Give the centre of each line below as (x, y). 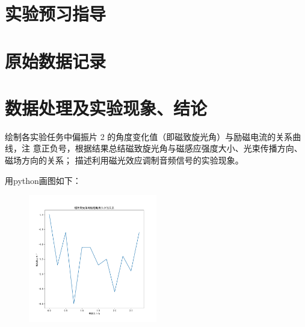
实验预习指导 (56, 14)
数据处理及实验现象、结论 (106, 107)
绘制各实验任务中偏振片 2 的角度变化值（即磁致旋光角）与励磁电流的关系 (149, 136)
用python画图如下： (43, 180)
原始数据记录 (56, 60)
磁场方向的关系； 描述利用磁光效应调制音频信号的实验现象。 (124, 160)
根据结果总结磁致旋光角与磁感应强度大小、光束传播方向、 (189, 148)
